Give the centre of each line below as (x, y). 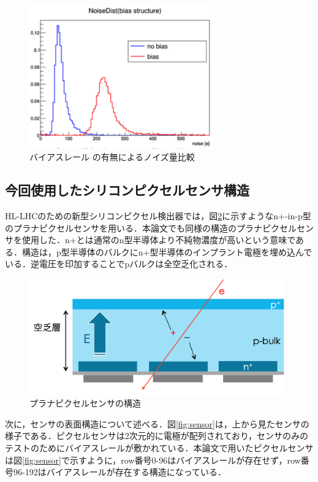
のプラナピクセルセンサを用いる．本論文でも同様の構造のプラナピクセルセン (159, 227)
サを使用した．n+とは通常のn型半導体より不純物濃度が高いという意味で (150, 240)
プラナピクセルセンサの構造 (85, 403)
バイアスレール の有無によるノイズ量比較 (112, 157)
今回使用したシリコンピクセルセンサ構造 (127, 190)
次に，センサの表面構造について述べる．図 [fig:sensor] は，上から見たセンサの (157, 423)
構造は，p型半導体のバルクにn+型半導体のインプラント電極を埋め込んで (167, 251)
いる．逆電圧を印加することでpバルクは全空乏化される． (119, 264)
